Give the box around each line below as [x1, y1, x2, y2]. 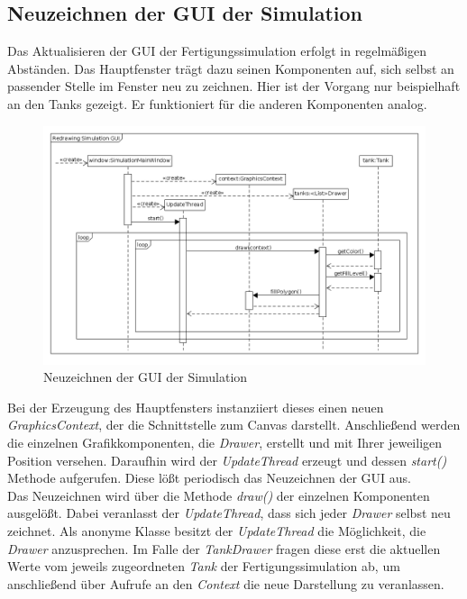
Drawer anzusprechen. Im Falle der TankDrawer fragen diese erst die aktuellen [7, 539, 441, 558]
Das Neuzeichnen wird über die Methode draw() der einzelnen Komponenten [7, 486, 430, 504]
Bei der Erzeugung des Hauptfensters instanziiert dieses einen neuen [7, 397, 384, 416]
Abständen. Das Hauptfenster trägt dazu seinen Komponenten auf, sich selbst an [7, 59, 454, 77]
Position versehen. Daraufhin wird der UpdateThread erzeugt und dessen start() [7, 450, 447, 469]
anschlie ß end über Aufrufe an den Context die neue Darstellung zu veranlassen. [7, 574, 444, 593]
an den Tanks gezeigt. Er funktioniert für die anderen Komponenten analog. [7, 94, 427, 113]
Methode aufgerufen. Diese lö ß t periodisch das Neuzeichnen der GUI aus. [7, 468, 411, 487]
